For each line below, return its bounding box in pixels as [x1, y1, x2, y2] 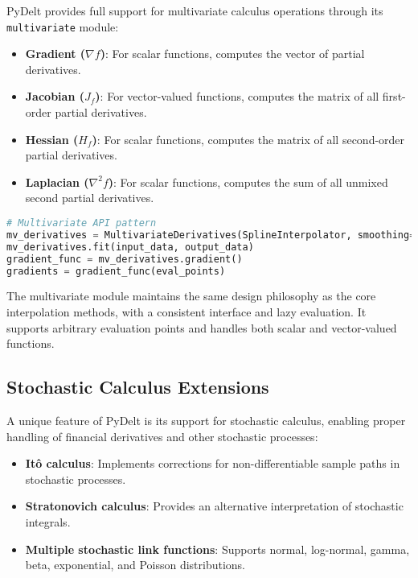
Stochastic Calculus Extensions [6, 374, 269, 399]
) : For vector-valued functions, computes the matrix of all [95, 88, 379, 105]
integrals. [25, 513, 71, 530]
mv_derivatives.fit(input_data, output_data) [6, 241, 254, 253]
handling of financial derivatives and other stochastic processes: [6, 427, 318, 444]
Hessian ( [25, 130, 79, 147]
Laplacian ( [25, 173, 89, 190]
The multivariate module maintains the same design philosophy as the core [6, 287, 376, 304]
